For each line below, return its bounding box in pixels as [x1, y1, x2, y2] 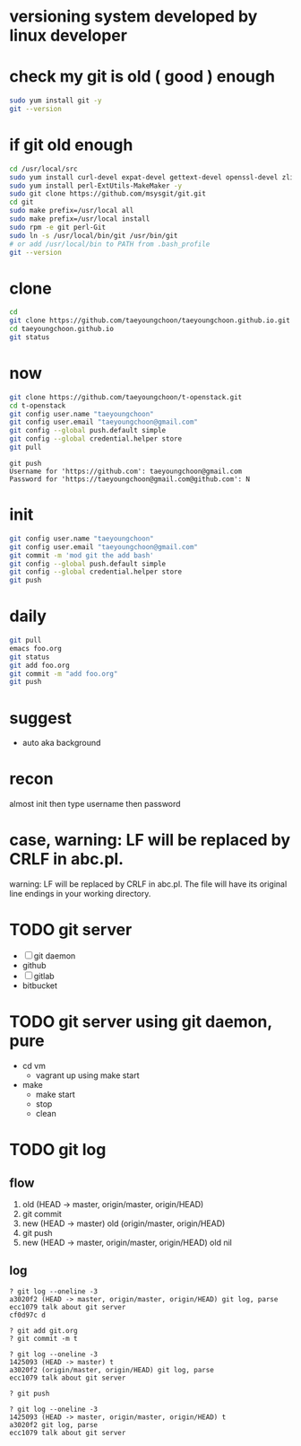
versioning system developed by [9, 6, 258, 27]
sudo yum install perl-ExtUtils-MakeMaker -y [9, 181, 182, 190]
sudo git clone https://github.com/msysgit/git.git [9, 189, 206, 198]
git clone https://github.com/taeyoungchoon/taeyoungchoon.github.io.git [9, 316, 291, 325]
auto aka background [21, 738, 101, 749]
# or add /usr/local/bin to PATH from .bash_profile [9, 240, 211, 249]
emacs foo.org [9, 644, 63, 653]
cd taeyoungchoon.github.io [9, 325, 115, 334]
